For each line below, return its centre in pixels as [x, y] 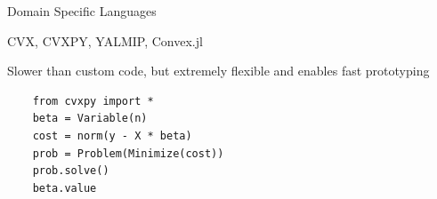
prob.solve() [71, 171]
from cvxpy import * [93, 101]
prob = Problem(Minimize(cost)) [128, 153]
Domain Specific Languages [82, 11]
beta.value [65, 188]
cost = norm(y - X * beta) [112, 135]
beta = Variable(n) [90, 119]
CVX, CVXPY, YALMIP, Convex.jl [105, 40]
